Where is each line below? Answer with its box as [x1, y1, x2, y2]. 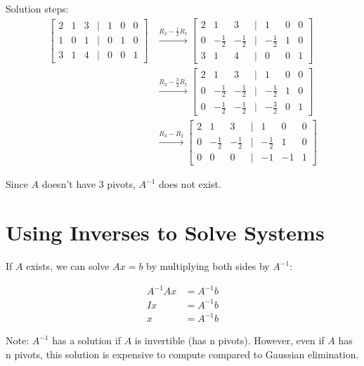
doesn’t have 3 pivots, [41, 177, 136, 191]
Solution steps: [6, 1, 69, 15]
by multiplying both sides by [146, 259, 270, 273]
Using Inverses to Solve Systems [6, 218, 325, 247]
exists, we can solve [26, 259, 110, 273]
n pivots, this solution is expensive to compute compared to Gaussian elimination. [6, 346, 359, 361]
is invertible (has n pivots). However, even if [134, 333, 325, 348]
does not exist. [159, 177, 221, 191]
